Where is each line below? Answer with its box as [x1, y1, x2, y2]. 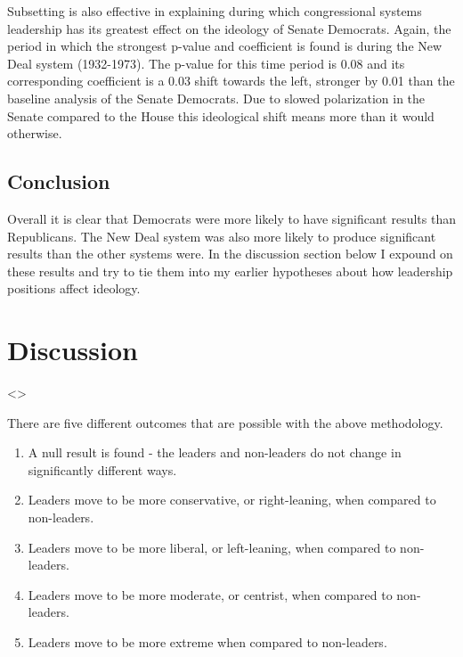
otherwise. [7, 124, 62, 143]
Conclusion [7, 168, 110, 195]
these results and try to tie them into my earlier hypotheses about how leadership [7, 261, 453, 280]
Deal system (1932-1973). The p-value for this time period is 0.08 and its [7, 53, 405, 72]
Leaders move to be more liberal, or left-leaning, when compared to [28, 538, 396, 556]
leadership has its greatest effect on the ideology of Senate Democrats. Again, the [7, 19, 451, 37]
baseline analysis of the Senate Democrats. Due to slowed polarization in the [7, 88, 426, 107]
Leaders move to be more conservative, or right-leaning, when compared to [28, 490, 436, 509]
